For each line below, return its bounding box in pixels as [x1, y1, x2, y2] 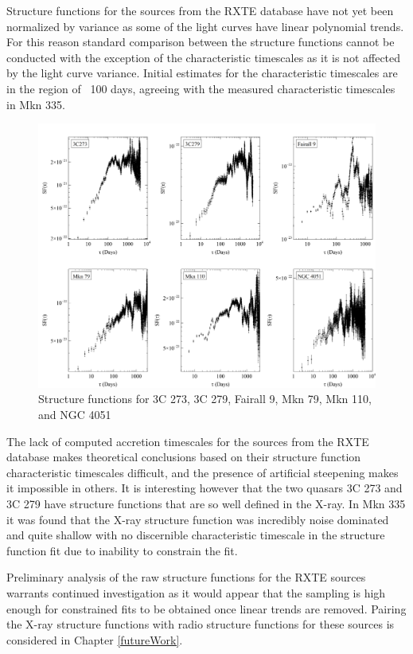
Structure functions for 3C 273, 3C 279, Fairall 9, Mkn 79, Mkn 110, [38, 390, 372, 407]
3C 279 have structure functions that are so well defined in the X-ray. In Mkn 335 [6, 495, 406, 511]
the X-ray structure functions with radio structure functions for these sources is [6, 616, 395, 632]
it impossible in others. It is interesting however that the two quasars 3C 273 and [6, 480, 403, 496]
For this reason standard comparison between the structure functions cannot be [6, 33, 395, 50]
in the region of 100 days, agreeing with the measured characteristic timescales [6, 80, 395, 96]
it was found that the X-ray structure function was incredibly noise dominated [6, 511, 389, 527]
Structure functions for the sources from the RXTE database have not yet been [6, 2, 394, 18]
